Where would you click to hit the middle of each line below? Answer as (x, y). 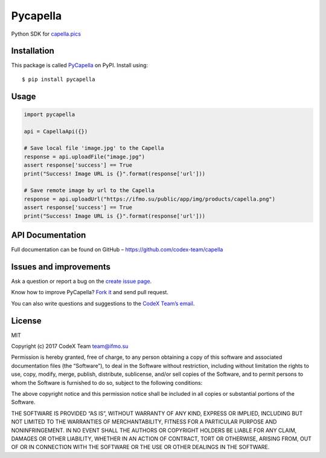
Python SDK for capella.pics (46, 34)
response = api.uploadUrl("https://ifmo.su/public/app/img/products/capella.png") (150, 199)
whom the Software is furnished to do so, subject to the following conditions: (107, 382)
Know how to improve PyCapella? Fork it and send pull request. (90, 292)
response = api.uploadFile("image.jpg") (84, 156)
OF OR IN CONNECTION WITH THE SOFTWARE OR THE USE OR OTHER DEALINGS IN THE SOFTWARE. (140, 447)
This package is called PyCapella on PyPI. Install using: (79, 65)
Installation (33, 51)
